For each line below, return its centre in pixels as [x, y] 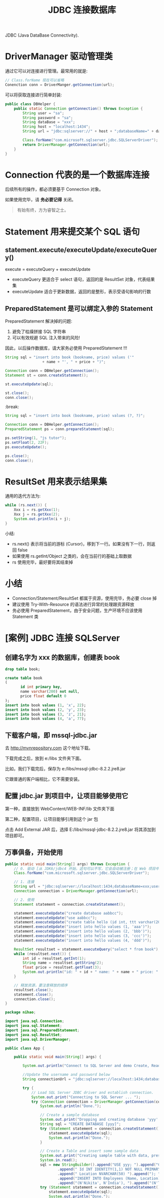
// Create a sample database [69, 1115]
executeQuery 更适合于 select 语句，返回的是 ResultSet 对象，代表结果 [83, 280]
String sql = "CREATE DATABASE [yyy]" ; [80, 1124]
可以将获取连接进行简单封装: [34, 95]
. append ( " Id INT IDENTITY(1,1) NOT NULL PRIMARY [109, 1169]
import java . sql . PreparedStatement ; [42, 1030]
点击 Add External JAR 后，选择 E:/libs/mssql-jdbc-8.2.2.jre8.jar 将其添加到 [81, 829]
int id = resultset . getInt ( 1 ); [54, 958]
